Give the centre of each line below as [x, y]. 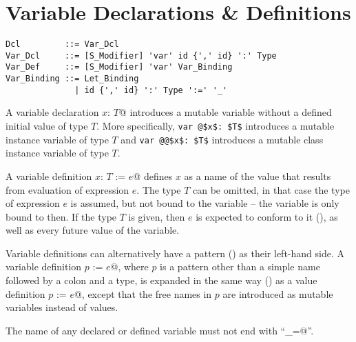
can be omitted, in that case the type [271, 189]
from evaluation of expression [67, 189]
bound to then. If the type [61, 216]
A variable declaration [52, 112]
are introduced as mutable [278, 293]
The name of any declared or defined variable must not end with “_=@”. [160, 330]
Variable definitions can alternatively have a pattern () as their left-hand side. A [175, 253]
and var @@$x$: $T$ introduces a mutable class [222, 139]
